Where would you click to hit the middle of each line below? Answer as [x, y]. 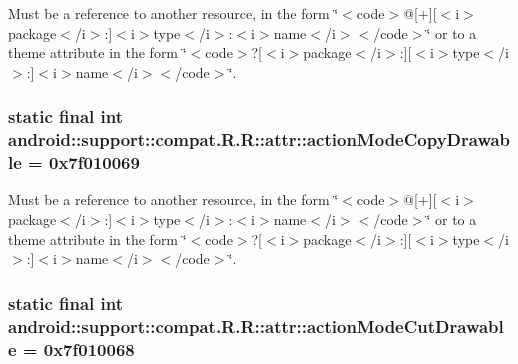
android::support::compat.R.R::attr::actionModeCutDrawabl [256, 325]
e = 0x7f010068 [71, 348]
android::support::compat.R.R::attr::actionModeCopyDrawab [259, 139]
